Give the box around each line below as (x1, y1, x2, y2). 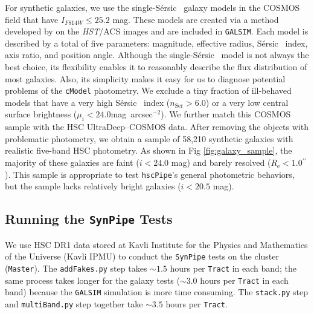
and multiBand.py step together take (5, 297, 143, 310)
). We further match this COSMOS (161, 108, 291, 120)
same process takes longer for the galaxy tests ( (5, 273, 180, 286)
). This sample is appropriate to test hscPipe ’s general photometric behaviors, (5, 168, 295, 180)
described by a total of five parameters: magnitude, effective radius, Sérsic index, (5, 36, 308, 49)
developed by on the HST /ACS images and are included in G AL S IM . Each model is (5, 25, 309, 38)
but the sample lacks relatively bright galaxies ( (5, 180, 181, 192)
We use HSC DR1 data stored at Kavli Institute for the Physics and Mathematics (5, 238, 308, 250)
